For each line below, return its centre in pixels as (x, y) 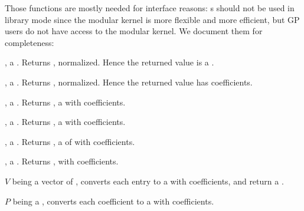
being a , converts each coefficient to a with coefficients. (113, 201)
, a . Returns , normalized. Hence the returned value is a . (109, 62)
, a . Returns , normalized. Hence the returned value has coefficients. (129, 82)
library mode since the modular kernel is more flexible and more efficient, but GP (152, 19)
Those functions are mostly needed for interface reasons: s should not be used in (150, 8)
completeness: (30, 42)
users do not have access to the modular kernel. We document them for (134, 31)
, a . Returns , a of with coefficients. (70, 141)
